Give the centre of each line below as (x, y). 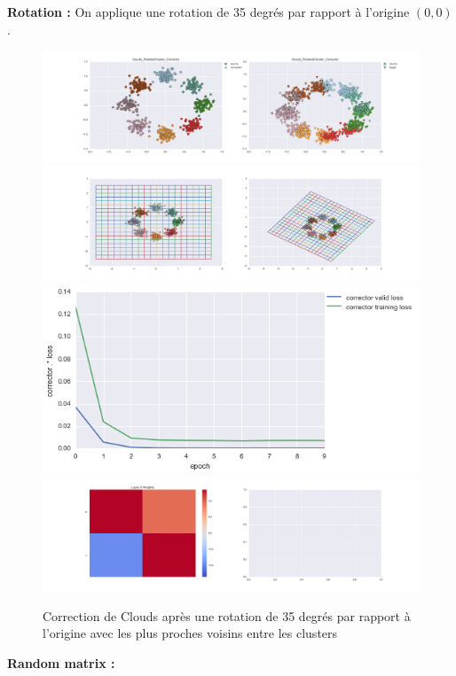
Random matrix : (61, 662)
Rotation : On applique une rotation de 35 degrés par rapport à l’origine (208, 12)
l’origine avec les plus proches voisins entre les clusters (190, 633)
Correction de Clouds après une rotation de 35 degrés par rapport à (227, 615)
